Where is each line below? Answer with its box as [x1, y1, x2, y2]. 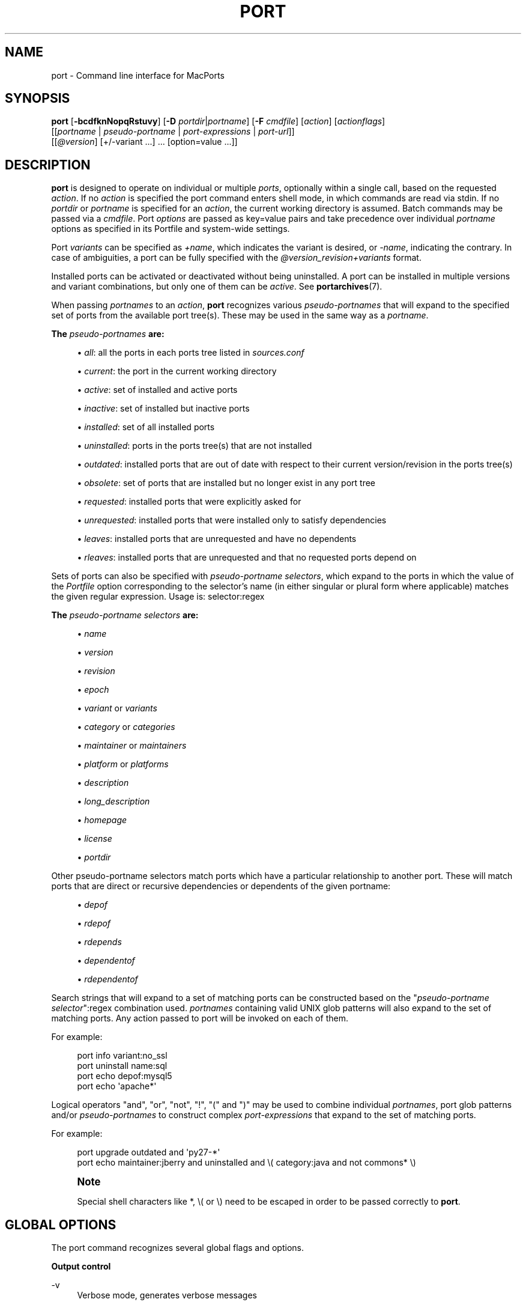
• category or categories [77, 722, 175, 732]
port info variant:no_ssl [77, 1050, 168, 1061]
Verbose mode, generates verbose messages [77, 1290, 257, 1301]
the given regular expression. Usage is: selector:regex [51, 591, 265, 602]
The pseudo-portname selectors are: [51, 610, 199, 621]
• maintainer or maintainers [77, 740, 187, 751]
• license [77, 833, 112, 844]
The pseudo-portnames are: [51, 329, 165, 339]
